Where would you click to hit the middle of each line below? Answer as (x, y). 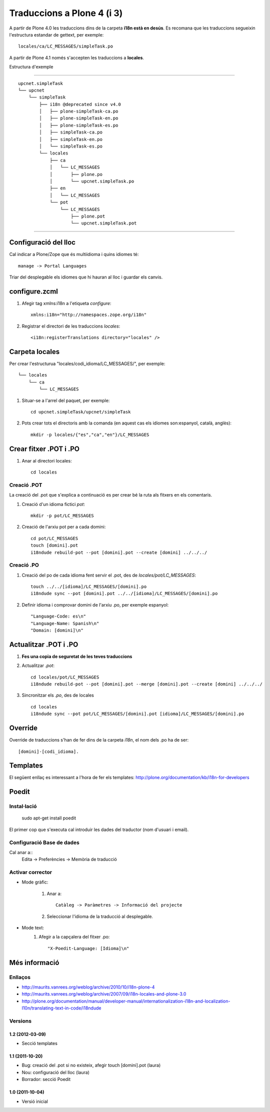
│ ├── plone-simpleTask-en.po (79, 118)
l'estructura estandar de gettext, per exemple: (56, 34)
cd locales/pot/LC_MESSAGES (65, 677)
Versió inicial (35, 1101)
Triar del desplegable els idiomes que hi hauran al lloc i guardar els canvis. (86, 277)
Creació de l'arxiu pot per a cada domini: (64, 527)
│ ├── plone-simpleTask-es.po (79, 125)
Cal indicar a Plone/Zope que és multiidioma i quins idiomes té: (74, 254)
